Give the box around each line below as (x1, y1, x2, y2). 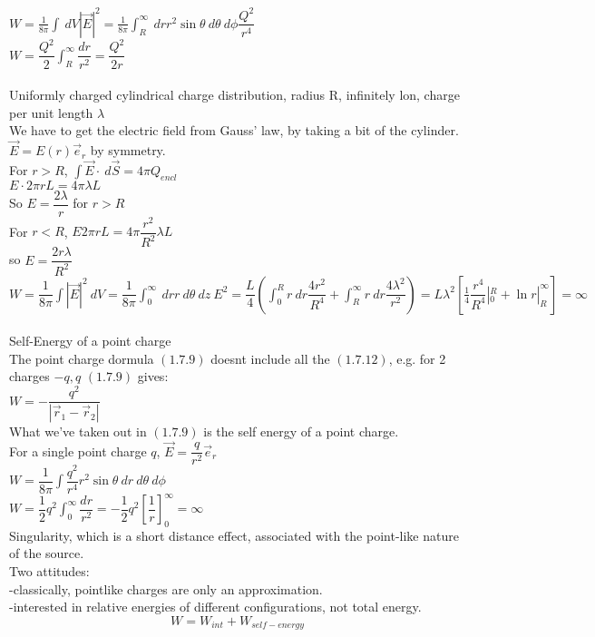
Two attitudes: (9, 562, 90, 581)
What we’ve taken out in (9, 422, 147, 441)
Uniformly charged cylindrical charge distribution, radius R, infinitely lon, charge (9, 85, 460, 104)
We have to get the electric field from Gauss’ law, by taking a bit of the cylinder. (9, 121, 459, 140)
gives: (137, 367, 169, 386)
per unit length (9, 103, 93, 122)
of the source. (9, 544, 84, 563)
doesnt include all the (210, 348, 330, 367)
